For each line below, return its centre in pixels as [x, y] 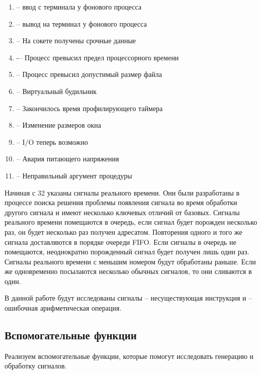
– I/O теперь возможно [52, 142]
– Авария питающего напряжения [68, 159]
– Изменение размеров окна [59, 125]
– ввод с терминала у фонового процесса [79, 7]
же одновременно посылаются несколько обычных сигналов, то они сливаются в [128, 271]
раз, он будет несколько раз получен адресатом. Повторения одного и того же [123, 231]
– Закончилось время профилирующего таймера [90, 108]
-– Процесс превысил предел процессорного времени [98, 57]
